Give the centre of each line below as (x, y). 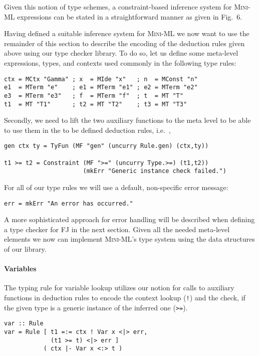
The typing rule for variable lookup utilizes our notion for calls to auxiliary (119, 288)
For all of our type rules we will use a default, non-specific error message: (116, 187)
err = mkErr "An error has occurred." (69, 203)
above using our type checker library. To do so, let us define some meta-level (121, 53)
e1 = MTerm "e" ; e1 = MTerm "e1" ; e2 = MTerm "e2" (101, 87)
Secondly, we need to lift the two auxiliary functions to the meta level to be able (127, 120)
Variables (20, 269)
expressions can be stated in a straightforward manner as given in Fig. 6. (130, 16)
